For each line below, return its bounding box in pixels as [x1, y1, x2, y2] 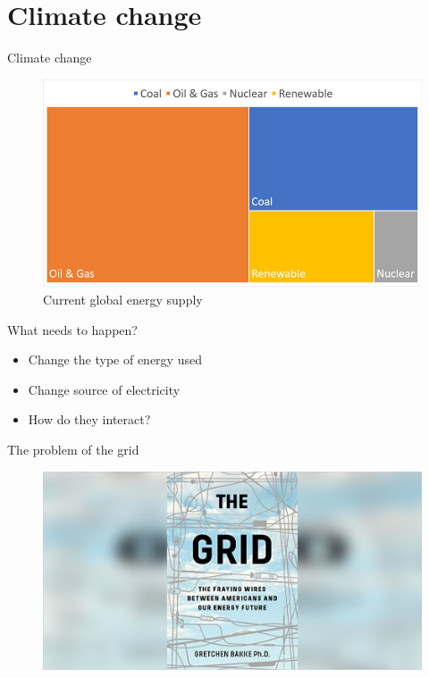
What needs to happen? [7, 320, 138, 338]
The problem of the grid [7, 440, 139, 459]
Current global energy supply [43, 290, 203, 309]
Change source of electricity [28, 380, 181, 398]
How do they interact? [28, 410, 151, 429]
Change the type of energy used [28, 350, 202, 369]
